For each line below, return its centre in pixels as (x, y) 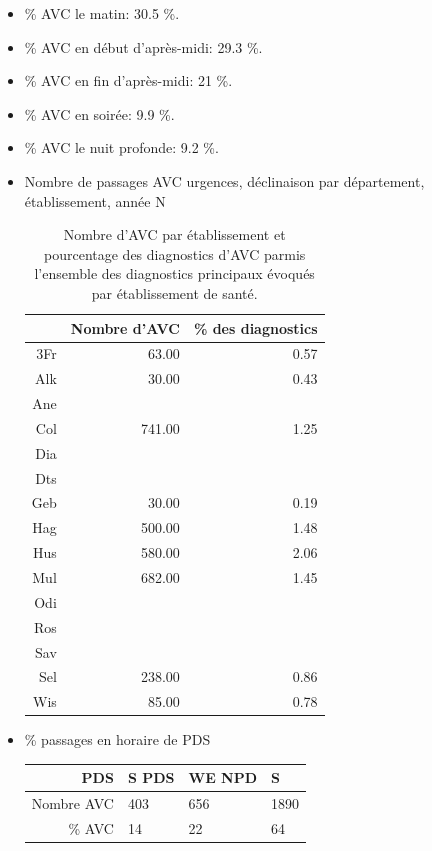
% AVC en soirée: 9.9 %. (99, 113)
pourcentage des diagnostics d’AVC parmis (175, 253)
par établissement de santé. (174, 292)
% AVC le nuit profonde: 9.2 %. (121, 147)
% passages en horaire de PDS (117, 739)
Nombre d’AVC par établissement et (174, 234)
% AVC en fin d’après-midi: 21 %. (128, 80)
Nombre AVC (72, 803)
